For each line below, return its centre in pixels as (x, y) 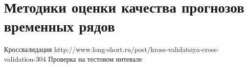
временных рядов (59, 26)
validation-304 (25, 59)
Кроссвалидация (28, 49)
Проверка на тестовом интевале (95, 59)
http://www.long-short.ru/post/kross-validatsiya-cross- (136, 49)
